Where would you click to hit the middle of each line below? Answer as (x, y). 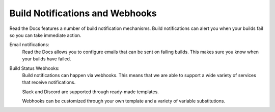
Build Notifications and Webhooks (83, 13)
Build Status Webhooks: (34, 68)
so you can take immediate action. (45, 35)
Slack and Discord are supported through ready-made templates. (90, 92)
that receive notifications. (49, 82)
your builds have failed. (47, 59)
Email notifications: (29, 45)
